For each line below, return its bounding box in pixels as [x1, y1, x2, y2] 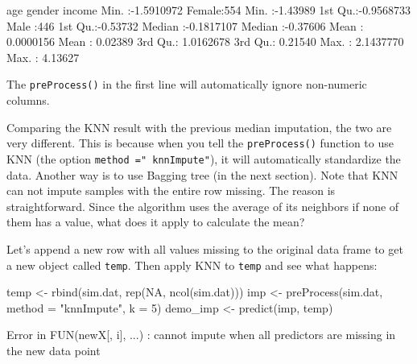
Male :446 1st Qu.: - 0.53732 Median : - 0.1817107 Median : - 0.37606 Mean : [6, 17, 364, 34]
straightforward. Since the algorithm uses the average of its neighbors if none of [6, 197, 399, 214]
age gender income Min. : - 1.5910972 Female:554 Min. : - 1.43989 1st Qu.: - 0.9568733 [6, 2, 411, 18]
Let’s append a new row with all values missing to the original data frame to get [6, 240, 403, 257]
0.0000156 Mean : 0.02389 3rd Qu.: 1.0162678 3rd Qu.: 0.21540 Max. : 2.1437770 [6, 33, 404, 50]
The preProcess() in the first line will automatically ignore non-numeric [6, 76, 367, 93]
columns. [6, 92, 50, 109]
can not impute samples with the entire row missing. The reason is [6, 182, 336, 199]
